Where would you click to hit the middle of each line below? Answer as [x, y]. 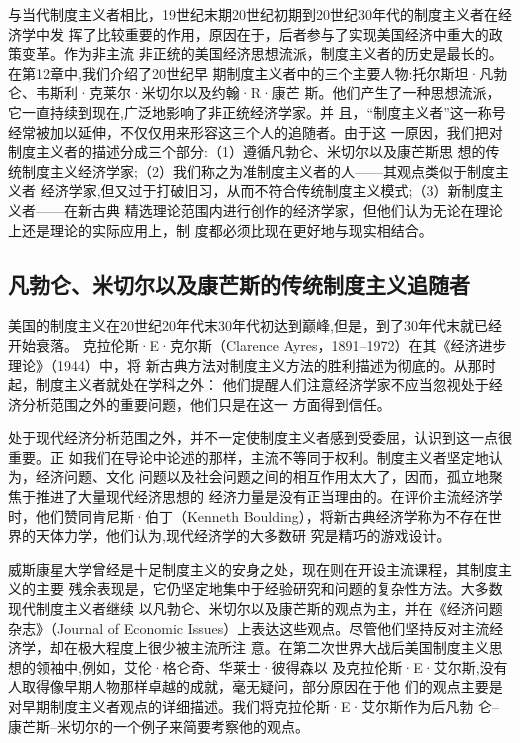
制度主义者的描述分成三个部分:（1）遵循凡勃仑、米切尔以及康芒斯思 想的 [247, 151]
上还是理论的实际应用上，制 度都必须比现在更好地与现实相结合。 [220, 229]
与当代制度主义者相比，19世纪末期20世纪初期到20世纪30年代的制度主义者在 [253, 14]
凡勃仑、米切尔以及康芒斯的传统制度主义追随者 [239, 283]
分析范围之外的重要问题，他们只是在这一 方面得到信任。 [206, 403]
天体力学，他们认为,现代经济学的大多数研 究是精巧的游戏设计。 [243, 535]
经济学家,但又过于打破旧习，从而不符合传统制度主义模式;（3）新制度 [265, 190]
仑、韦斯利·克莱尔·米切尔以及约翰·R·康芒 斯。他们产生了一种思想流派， [254, 92]
